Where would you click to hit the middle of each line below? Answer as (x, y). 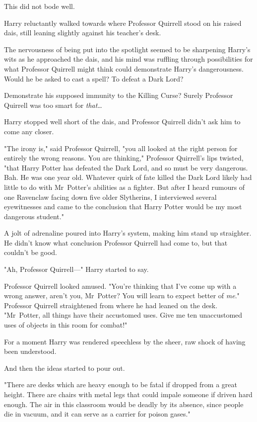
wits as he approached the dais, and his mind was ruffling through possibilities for (128, 59)
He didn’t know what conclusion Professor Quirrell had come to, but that (116, 242)
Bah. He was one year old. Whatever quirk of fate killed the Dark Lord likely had (128, 177)
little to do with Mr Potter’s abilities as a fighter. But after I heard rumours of (125, 187)
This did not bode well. (39, 6)
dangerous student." (34, 216)
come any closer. (29, 131)
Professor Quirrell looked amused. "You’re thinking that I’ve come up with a (120, 286)
